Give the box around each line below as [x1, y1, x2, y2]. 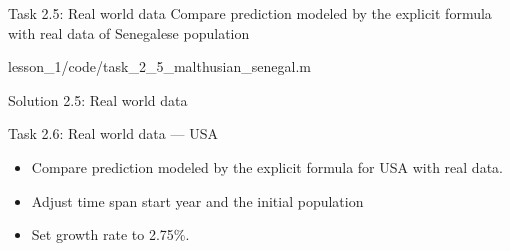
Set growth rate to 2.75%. [31, 224, 190, 245]
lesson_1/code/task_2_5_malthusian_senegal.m [8, 56, 311, 77]
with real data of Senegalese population [8, 22, 250, 43]
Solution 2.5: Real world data [8, 89, 188, 110]
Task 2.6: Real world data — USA [8, 123, 218, 144]
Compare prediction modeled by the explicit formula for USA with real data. [31, 156, 503, 177]
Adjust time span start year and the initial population [31, 190, 364, 211]
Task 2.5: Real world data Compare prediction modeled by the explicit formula [8, 3, 492, 23]
